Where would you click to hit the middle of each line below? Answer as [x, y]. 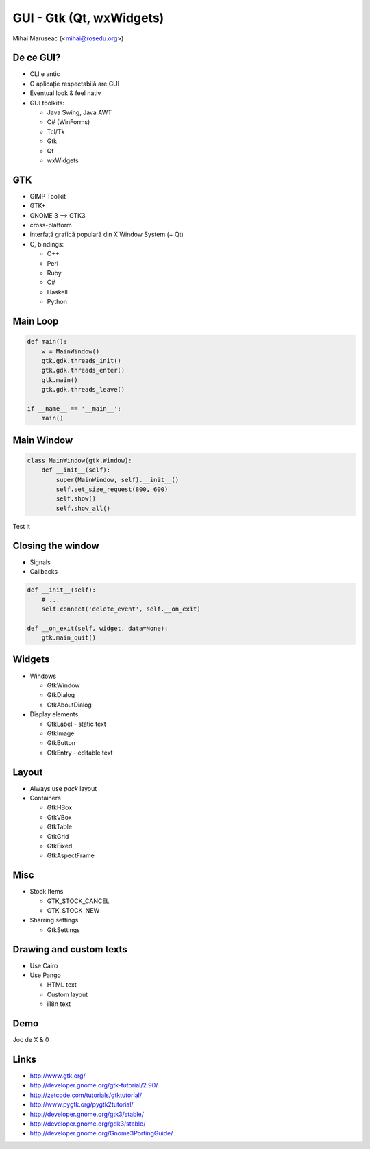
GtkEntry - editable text [80, 753]
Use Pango [45, 975]
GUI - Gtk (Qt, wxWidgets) [88, 18]
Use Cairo [44, 965]
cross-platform [51, 225]
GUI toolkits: [47, 103]
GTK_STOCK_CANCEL [78, 901]
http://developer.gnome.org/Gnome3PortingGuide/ [101, 1133]
